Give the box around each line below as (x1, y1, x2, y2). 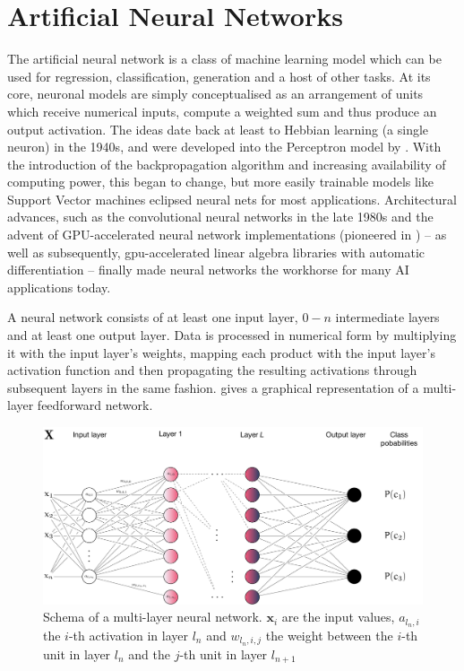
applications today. (7, 277, 111, 296)
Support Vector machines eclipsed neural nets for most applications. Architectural (7, 189, 457, 208)
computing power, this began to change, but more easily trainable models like (7, 172, 434, 191)
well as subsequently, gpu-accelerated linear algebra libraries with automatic (7, 242, 425, 261)
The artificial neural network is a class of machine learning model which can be (7, 49, 442, 68)
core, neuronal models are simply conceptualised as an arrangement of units (7, 84, 424, 103)
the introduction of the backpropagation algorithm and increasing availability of (7, 154, 446, 173)
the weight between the (265, 625, 393, 644)
